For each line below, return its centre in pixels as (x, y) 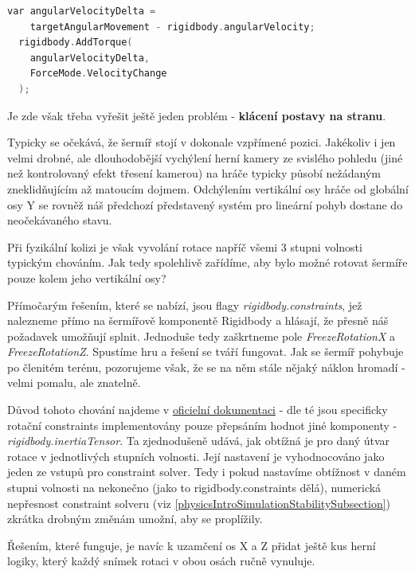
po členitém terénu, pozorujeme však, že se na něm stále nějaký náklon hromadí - (206, 367)
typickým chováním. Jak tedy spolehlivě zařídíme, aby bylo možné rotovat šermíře (207, 262)
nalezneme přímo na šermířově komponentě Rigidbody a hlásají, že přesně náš (198, 320)
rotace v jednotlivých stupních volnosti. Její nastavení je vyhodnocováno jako (196, 456)
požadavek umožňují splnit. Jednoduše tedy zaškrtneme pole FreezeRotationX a (202, 336)
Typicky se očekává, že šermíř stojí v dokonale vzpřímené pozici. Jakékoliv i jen (202, 142)
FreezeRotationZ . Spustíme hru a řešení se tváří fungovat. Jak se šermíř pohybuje (206, 351)
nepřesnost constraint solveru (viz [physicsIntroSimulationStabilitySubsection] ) (199, 503)
